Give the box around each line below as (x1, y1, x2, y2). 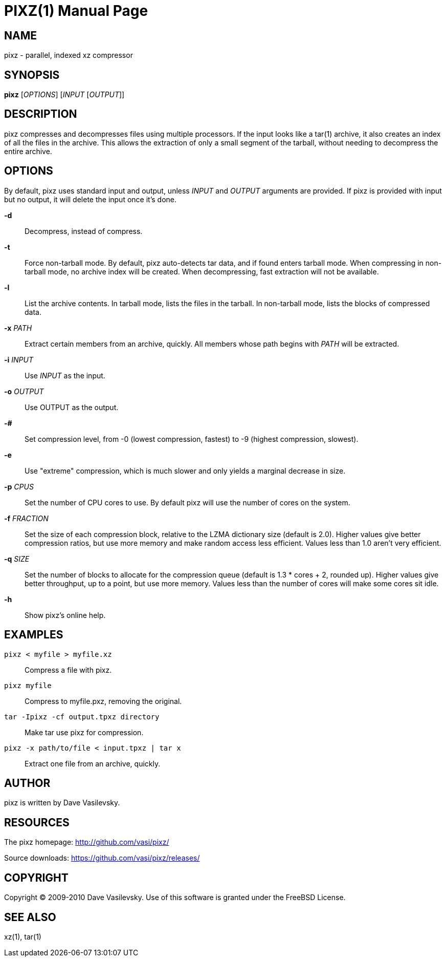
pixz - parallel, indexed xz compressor (4, 51, 133, 60)
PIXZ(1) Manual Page (4, 2, 148, 19)
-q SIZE (4, 554, 30, 563)
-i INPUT (4, 355, 33, 364)
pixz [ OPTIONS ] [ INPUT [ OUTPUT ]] (4, 90, 125, 99)
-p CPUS (4, 482, 34, 491)
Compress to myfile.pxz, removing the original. (25, 696, 182, 706)
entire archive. (4, 146, 52, 156)
